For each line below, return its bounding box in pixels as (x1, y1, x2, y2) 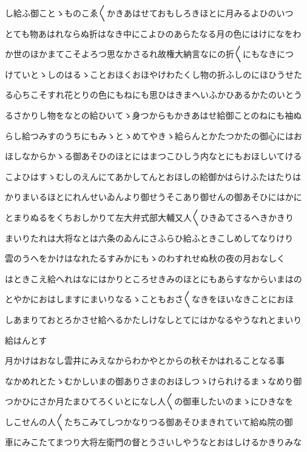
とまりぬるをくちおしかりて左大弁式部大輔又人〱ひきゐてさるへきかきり (5, 210, 294, 223)
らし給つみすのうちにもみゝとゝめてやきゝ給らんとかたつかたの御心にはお (5, 129, 302, 142)
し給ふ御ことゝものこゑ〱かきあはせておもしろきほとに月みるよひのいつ (5, 7, 294, 19)
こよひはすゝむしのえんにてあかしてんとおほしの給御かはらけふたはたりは (5, 170, 302, 183)
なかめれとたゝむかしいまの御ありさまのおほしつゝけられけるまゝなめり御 (5, 374, 302, 387)
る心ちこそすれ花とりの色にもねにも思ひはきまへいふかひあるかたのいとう (5, 88, 302, 101)
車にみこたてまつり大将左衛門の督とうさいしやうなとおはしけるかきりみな (5, 436, 302, 448)
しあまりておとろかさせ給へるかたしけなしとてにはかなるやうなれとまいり (5, 313, 302, 325)
